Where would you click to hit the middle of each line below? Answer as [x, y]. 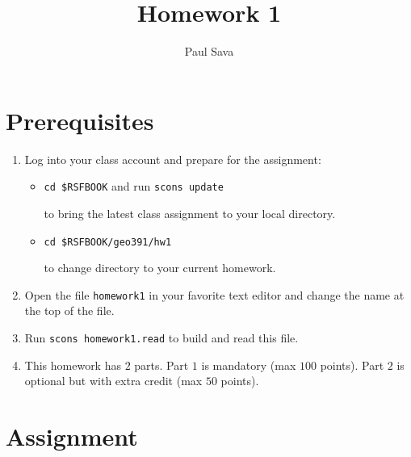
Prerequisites [80, 120]
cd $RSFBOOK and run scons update [134, 186]
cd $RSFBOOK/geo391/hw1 [108, 242]
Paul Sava [209, 51]
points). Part [352, 365]
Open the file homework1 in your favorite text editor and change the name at [214, 294]
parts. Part [161, 365]
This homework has [73, 365]
